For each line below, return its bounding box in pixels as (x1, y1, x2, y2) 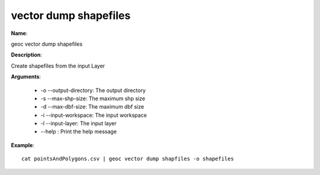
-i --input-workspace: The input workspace (40, 112, 148, 119)
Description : (11, 51, 43, 59)
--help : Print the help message (40, 128, 117, 135)
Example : (11, 141, 35, 148)
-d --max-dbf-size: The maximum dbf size (40, 103, 145, 110)
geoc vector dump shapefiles (11, 40, 83, 47)
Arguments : (11, 73, 41, 80)
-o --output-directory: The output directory (40, 87, 146, 94)
